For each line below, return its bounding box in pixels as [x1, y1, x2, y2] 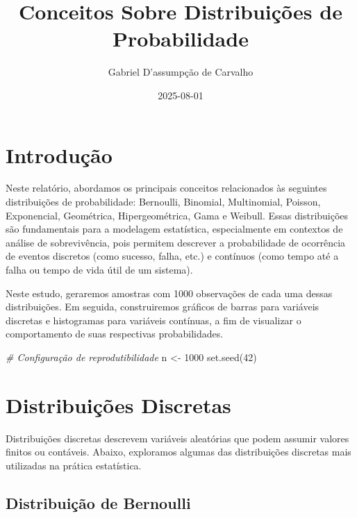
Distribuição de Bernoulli [6, 492, 191, 513]
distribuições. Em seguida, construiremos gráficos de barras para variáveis [6, 299, 319, 314]
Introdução [6, 140, 113, 169]
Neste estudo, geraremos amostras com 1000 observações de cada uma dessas [6, 285, 333, 300]
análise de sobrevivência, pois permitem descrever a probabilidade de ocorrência [6, 235, 346, 249]
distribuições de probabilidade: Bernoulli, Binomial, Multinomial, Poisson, [6, 194, 321, 209]
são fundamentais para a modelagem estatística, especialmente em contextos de [6, 222, 343, 236]
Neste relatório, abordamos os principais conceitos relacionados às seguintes [6, 181, 327, 195]
